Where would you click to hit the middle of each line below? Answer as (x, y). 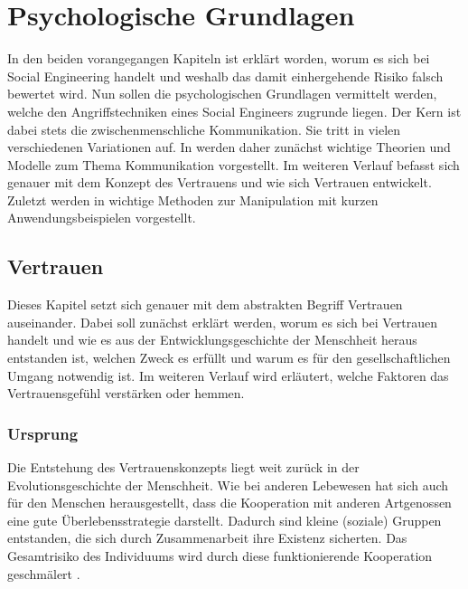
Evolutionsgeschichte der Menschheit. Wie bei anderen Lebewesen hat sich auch (228, 484)
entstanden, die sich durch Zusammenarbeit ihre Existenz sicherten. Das (207, 538)
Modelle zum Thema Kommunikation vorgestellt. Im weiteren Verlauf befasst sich (234, 164)
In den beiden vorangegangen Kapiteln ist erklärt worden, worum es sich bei (219, 58)
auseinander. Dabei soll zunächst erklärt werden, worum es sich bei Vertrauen (223, 322)
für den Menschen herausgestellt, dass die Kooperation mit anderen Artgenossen (229, 503)
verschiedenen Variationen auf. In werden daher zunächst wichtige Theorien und (229, 147)
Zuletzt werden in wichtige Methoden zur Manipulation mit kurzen (193, 199)
